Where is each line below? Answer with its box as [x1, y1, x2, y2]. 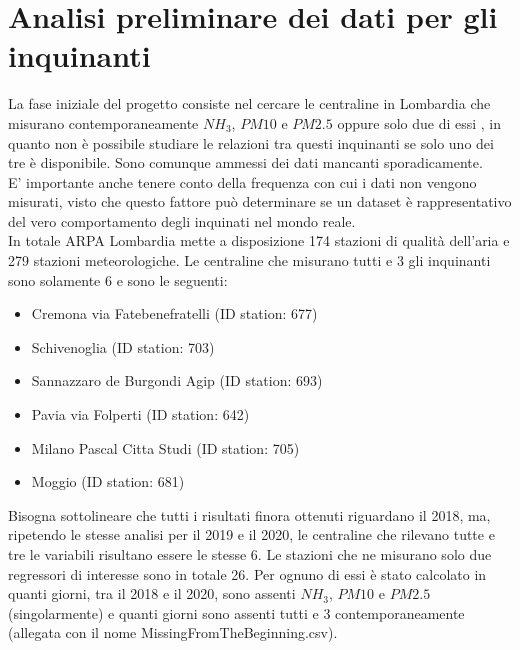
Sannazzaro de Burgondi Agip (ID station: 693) [31, 370, 323, 391]
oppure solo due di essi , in [337, 112, 502, 133]
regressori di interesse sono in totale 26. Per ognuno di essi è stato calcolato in [8, 563, 487, 584]
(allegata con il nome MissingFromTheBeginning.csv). [8, 622, 338, 643]
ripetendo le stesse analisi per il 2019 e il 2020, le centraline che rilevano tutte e [8, 524, 495, 545]
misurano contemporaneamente [8, 112, 199, 133]
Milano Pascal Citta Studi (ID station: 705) [31, 437, 300, 458]
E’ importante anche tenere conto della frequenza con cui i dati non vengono [8, 171, 477, 192]
